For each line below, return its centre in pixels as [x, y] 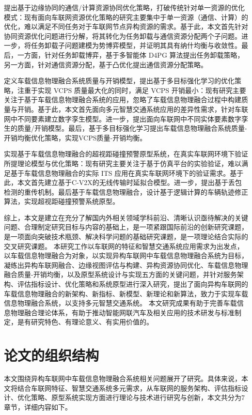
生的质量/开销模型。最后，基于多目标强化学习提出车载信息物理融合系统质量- [126, 128]
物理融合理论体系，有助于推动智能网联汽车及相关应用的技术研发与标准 [122, 312]
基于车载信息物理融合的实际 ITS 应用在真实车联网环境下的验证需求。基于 [127, 173]
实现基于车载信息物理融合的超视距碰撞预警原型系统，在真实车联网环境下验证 [126, 154]
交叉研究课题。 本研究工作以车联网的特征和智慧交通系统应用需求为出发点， [124, 246]
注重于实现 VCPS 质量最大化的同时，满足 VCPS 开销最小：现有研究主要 [132, 90]
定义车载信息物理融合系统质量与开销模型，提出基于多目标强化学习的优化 [119, 81]
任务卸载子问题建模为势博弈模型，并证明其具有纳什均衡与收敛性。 [136, 45]
